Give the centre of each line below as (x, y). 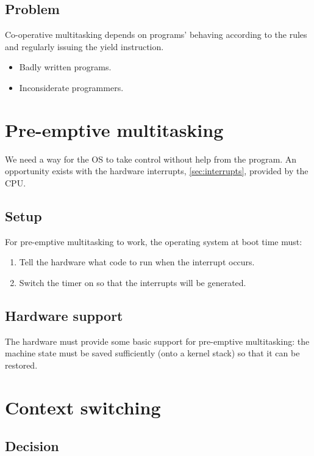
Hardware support (64, 315)
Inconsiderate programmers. (71, 87)
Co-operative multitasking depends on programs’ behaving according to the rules (156, 35)
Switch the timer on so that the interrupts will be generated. (133, 282)
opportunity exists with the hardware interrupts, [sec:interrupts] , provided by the (157, 171)
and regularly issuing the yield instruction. (84, 46)
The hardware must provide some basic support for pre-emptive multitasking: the (157, 341)
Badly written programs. (65, 67)
